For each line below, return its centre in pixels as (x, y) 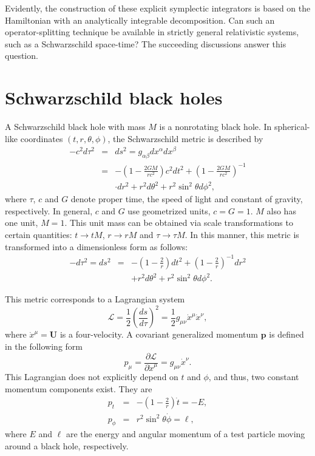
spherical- (292, 127)
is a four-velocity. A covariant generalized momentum (159, 334)
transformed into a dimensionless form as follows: (97, 246)
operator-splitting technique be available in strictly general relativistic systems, (152, 32)
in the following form (44, 346)
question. (22, 56)
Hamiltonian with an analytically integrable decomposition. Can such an (140, 20)
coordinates (42, 138)
